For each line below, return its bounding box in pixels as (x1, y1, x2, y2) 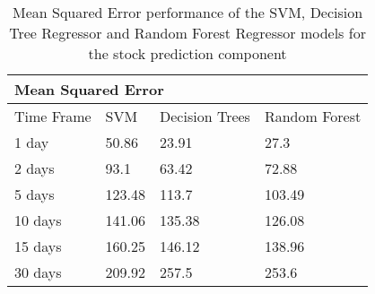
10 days (14, 210, 62, 230)
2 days (14, 158, 55, 178)
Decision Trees (160, 106, 250, 126)
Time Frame (14, 106, 92, 126)
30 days (14, 262, 62, 282)
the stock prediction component (88, 43, 287, 64)
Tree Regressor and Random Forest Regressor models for (9, 22, 366, 43)
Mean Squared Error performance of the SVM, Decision (12, 2, 363, 22)
